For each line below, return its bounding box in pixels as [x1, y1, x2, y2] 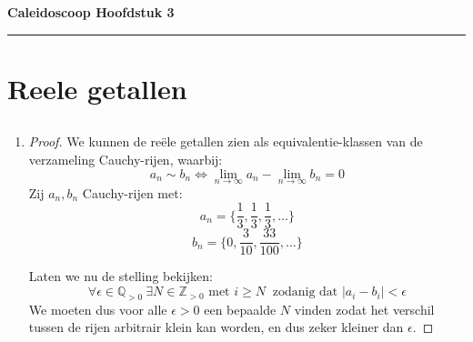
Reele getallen [7, 69, 187, 106]
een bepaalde [204, 299, 277, 318]
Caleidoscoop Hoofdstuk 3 [7, 3, 175, 21]
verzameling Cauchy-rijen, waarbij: [28, 149, 223, 168]
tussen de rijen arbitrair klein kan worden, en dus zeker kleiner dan [28, 317, 404, 337]
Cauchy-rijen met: [82, 183, 183, 202]
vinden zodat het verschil [294, 299, 435, 318]
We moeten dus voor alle [28, 299, 167, 318]
